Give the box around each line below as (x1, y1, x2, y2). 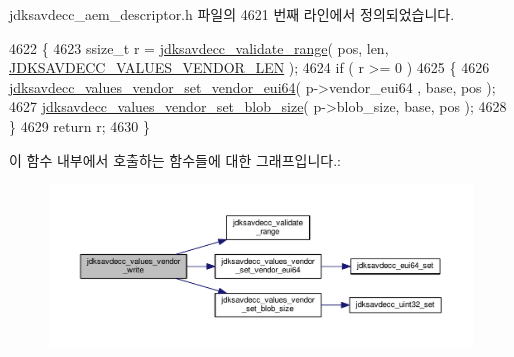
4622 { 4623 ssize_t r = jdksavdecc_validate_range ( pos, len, (9, 37, 389, 58)
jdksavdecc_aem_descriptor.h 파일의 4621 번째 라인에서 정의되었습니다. (9, 4, 455, 24)
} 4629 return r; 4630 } (9, 115, 150, 136)
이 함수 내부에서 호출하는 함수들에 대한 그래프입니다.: (9, 149, 341, 170)
